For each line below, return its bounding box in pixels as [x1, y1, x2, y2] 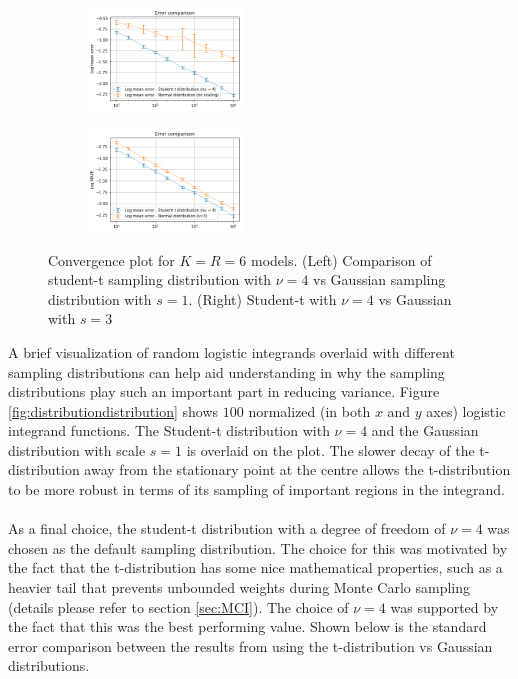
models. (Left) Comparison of [251, 249, 432, 270]
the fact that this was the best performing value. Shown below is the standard [8, 616, 487, 637]
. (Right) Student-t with [188, 288, 337, 309]
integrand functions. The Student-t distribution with [8, 420, 330, 441]
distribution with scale [8, 439, 146, 460]
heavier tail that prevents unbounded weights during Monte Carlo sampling [8, 577, 471, 598]
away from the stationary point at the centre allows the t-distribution [84, 459, 511, 480]
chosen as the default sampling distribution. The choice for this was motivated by [8, 537, 508, 558]
